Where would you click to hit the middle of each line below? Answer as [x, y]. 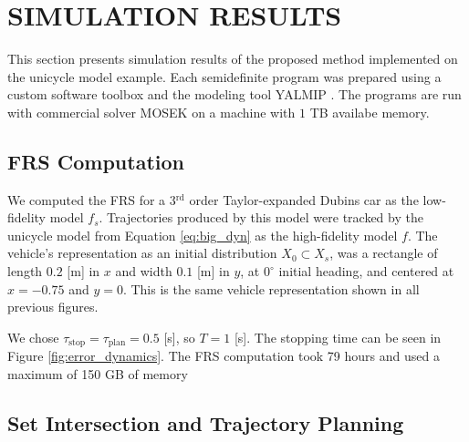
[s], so [179, 337]
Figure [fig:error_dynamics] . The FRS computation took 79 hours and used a [224, 356]
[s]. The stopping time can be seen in [338, 337]
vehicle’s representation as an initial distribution [142, 253]
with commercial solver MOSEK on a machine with [151, 112]
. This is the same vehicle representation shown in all [271, 288]
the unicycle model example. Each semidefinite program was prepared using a [224, 76]
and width [144, 271]
